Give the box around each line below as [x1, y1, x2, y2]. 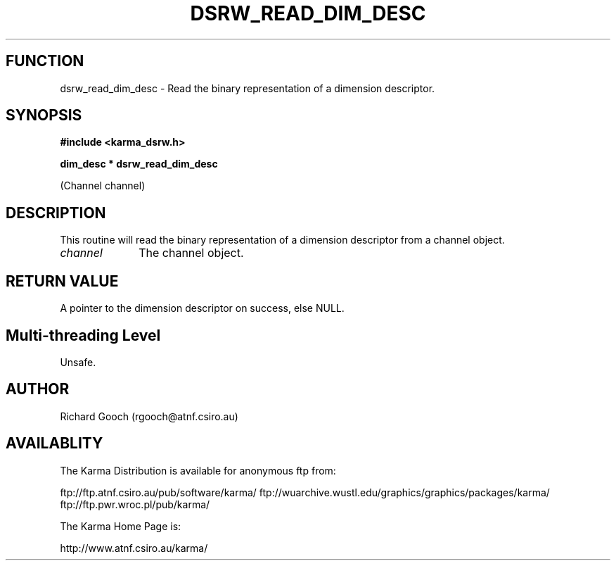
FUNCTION [6, 52, 84, 70]
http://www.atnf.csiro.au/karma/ [60, 541, 208, 554]
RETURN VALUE [6, 272, 119, 290]
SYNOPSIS [6, 106, 82, 125]
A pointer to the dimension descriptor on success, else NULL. [60, 302, 345, 315]
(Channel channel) [60, 180, 146, 192]
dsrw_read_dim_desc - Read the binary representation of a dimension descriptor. [60, 82, 435, 94]
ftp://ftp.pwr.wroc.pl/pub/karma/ [60, 498, 210, 510]
